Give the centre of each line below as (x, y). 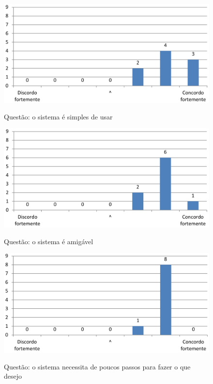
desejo (13, 376)
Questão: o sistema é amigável (49, 241)
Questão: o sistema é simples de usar (58, 116)
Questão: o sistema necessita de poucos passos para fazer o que (97, 366)
